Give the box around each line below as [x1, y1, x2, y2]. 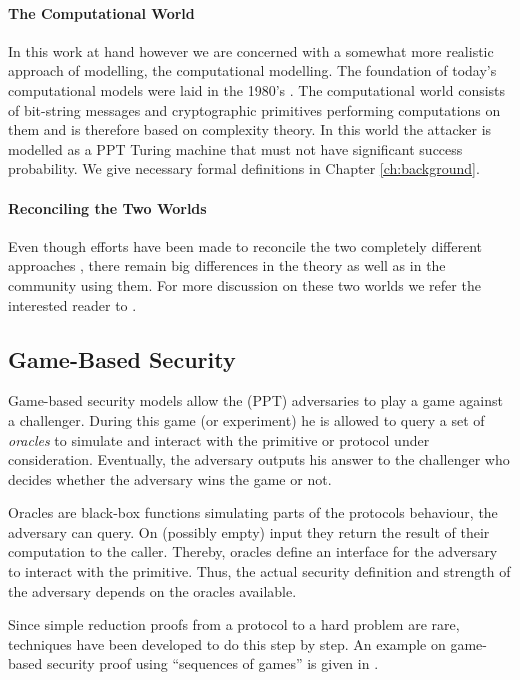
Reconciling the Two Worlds [8, 197, 207, 218]
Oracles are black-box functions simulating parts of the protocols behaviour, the [8, 502, 498, 523]
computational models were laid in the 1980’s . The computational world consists [8, 79, 506, 100]
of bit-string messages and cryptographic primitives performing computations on [8, 99, 501, 120]
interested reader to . [8, 294, 137, 315]
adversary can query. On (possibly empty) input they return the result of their [8, 521, 490, 542]
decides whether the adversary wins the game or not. [8, 468, 332, 489]
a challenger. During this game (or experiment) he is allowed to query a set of [8, 409, 485, 430]
